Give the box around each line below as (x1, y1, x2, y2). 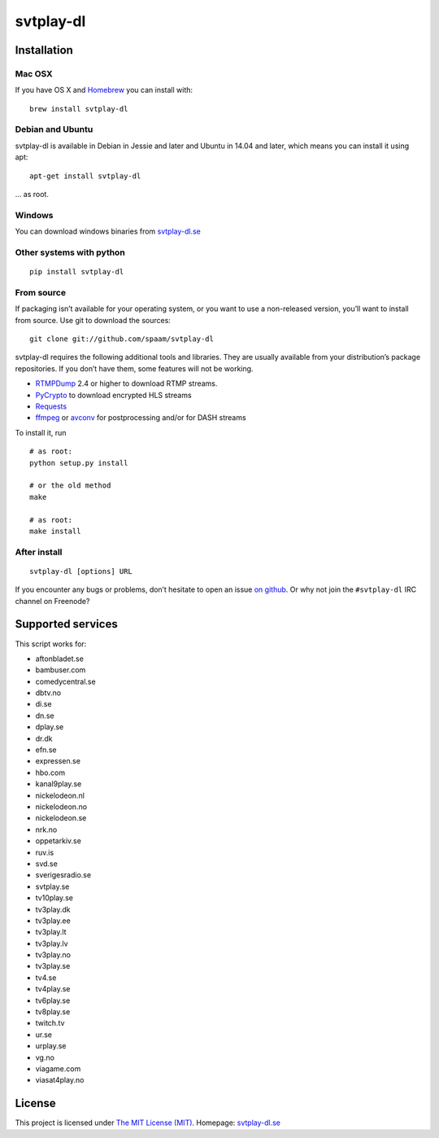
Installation (15, 43, 73, 57)
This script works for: (15, 639, 87, 649)
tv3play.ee (35, 916, 71, 926)
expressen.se (35, 756, 81, 766)
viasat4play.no (35, 1075, 85, 1085)
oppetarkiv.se (35, 836, 81, 846)
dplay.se (35, 722, 64, 732)
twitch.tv (35, 1018, 65, 1028)
